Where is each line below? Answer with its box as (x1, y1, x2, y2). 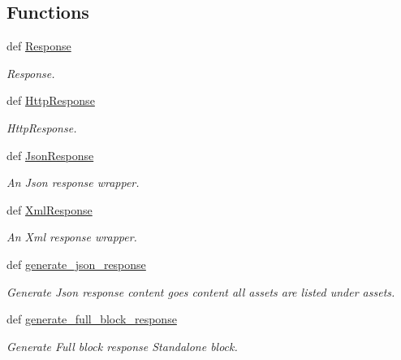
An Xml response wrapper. (6, 228, 137, 245)
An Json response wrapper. (6, 174, 140, 191)
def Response (6, 37, 71, 54)
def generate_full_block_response (6, 310, 177, 327)
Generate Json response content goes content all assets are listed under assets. (6, 283, 395, 300)
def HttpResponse (6, 92, 95, 109)
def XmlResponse (6, 201, 93, 218)
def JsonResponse (6, 146, 94, 163)
